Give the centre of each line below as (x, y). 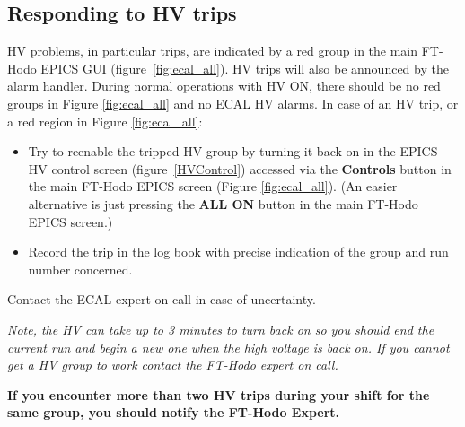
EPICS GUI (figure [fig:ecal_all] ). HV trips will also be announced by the (245, 68)
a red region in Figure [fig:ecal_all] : (105, 121)
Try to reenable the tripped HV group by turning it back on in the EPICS (233, 151)
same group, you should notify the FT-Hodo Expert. (174, 412)
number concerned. (80, 269)
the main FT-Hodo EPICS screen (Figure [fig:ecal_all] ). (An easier (213, 186)
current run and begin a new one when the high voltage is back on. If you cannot (228, 347)
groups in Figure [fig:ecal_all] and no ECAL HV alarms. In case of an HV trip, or (233, 103)
